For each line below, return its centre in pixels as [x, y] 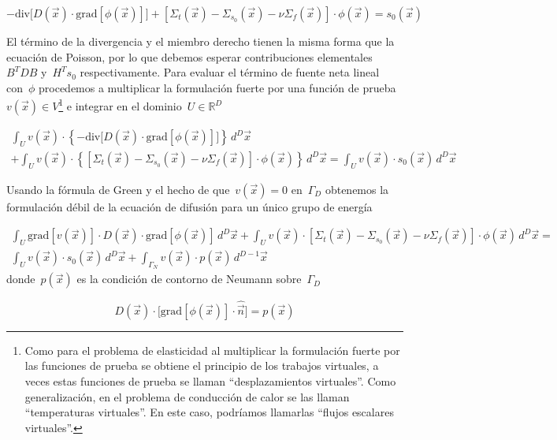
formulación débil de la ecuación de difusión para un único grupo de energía [189, 206]
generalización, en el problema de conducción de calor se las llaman [187, 396]
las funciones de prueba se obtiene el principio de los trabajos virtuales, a [202, 365]
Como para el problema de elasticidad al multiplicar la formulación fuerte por [212, 350]
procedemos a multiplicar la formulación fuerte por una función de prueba [217, 87]
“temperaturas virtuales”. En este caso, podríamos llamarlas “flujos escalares [209, 412]
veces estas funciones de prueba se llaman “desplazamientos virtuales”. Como [210, 380]
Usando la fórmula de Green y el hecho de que [118, 189]
